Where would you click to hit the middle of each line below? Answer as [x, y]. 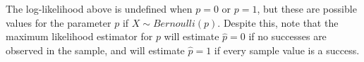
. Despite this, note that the [278, 22]
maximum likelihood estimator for [79, 36]
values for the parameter [59, 22]
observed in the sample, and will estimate [95, 50]
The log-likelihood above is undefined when [99, 8]
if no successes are [287, 36]
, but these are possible [307, 8]
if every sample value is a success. [287, 50]
